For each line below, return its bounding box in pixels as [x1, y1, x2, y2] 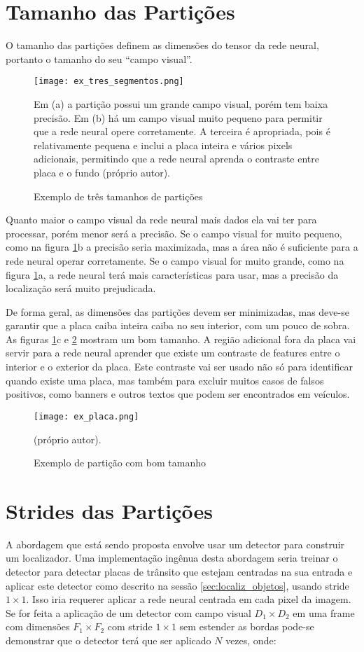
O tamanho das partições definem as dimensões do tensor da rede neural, [6, 38, 319, 53]
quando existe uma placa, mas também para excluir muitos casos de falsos [6, 373, 324, 387]
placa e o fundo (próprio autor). [34, 165, 170, 179]
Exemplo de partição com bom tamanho [34, 455, 206, 470]
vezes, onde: [225, 632, 276, 647]
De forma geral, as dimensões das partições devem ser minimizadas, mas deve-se [6, 304, 349, 319]
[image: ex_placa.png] [34, 411, 139, 422]
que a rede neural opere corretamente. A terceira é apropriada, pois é [34, 124, 330, 139]
